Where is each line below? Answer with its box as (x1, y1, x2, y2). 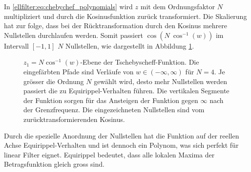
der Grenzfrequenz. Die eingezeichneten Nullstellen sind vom (23, 104, 205, 115)
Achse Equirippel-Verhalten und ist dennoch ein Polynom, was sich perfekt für (4, 140, 239, 150)
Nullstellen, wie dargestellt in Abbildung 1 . (65, 40, 194, 51)
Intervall (4, 40, 29, 51)
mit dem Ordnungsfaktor (140, 1, 215, 11)
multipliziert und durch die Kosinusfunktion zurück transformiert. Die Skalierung (4, 11, 247, 21)
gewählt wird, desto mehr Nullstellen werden (94, 76, 228, 86)
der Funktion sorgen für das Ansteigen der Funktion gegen (23, 95, 198, 105)
